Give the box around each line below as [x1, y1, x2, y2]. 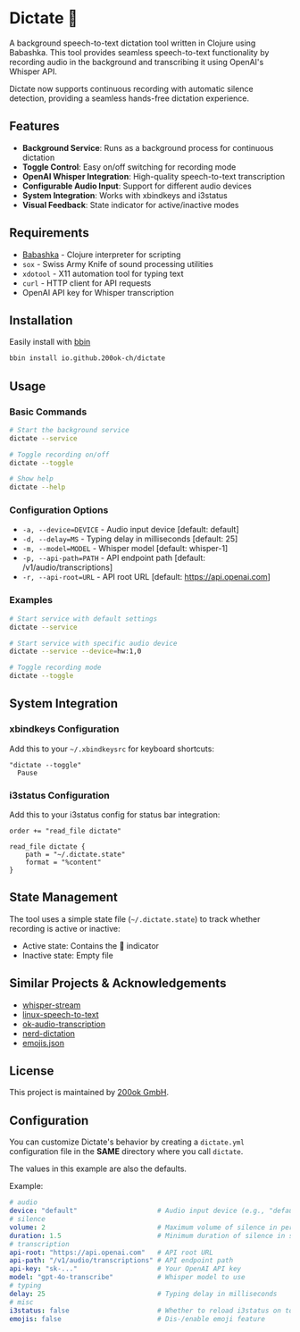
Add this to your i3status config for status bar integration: [9, 809, 221, 820]
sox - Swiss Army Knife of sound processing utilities [21, 258, 214, 269]
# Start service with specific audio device [9, 639, 178, 648]
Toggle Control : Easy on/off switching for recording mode [21, 161, 237, 172]
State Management [9, 890, 118, 905]
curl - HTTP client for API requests [21, 277, 152, 289]
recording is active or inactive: [9, 923, 121, 934]
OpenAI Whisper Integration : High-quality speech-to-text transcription [21, 171, 286, 181]
